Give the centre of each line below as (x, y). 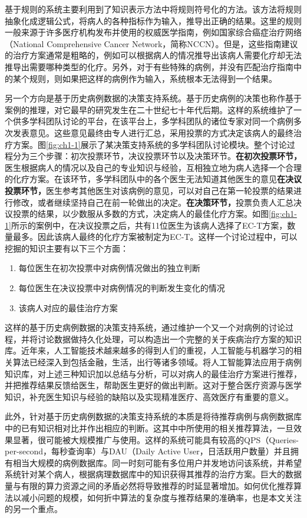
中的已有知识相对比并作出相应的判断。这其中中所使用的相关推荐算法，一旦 (149, 428)
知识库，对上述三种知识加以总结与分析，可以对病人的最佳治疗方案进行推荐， (153, 373)
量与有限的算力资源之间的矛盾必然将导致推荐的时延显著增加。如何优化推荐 (149, 485)
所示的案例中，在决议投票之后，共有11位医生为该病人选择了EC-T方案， (149, 225)
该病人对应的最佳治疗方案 (68, 307)
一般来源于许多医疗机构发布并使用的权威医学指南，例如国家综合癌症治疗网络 (153, 32)
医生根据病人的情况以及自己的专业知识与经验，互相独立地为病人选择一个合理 (153, 167)
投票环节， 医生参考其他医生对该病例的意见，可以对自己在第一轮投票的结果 (149, 190)
